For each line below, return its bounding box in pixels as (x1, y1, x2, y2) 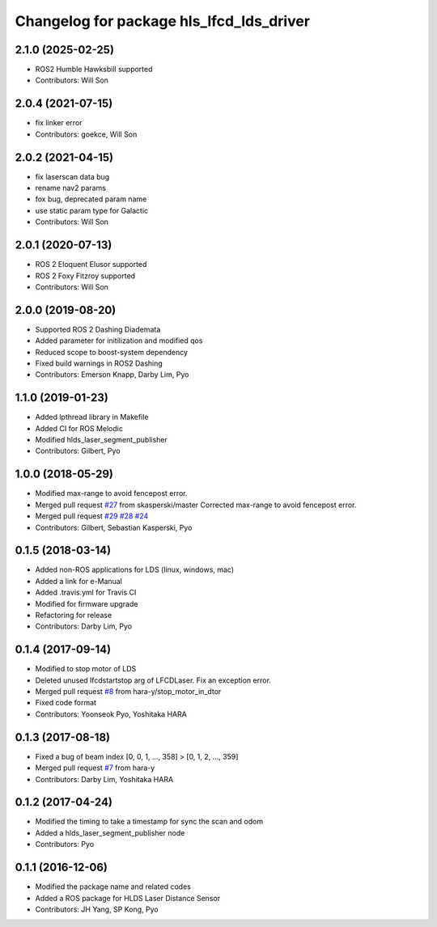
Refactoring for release (35, 611, 112, 620)
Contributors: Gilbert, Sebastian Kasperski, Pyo (35, 523, 193, 532)
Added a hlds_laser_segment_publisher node (35, 828, 185, 837)
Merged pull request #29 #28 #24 (35, 511, 149, 521)
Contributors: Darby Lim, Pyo (35, 621, 133, 631)
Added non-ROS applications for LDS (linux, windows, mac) (35, 565, 235, 574)
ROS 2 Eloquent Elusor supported (35, 260, 147, 269)
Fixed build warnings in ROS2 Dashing (35, 358, 163, 368)
